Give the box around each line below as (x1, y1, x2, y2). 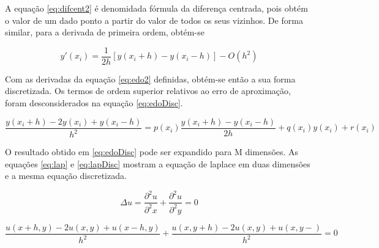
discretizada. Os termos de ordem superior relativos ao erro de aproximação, (5, 84, 291, 97)
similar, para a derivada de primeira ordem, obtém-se (5, 26, 205, 38)
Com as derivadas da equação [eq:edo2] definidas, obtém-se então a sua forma (5, 72, 296, 85)
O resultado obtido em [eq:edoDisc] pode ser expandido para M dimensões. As (5, 145, 299, 158)
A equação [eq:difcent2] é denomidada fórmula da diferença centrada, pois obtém (5, 2, 308, 14)
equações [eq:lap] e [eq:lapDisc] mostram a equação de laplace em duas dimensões (5, 157, 310, 170)
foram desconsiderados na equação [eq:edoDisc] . (5, 97, 183, 109)
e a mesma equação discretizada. (5, 169, 127, 182)
